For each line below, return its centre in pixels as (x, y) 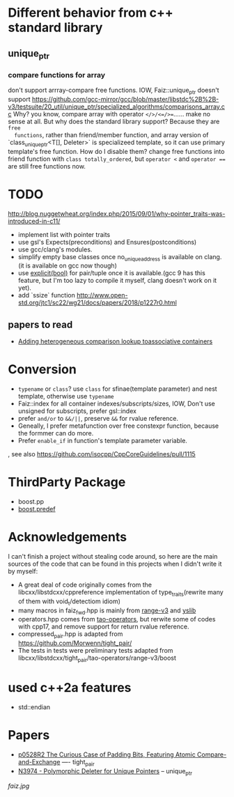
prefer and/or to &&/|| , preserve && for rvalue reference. (98, 419)
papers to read (40, 324)
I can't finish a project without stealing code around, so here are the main (113, 557)
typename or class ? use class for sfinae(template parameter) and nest (118, 389)
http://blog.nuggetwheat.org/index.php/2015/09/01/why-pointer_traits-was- (117, 213)
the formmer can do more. (56, 433)
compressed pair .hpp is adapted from (70, 635)
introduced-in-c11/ (34, 221)
